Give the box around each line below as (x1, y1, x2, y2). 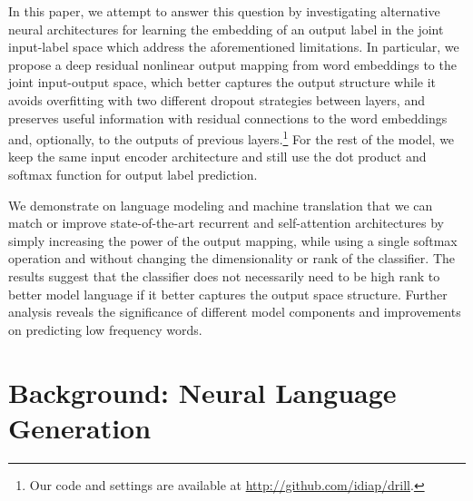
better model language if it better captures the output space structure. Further (8, 284, 448, 303)
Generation (8, 408, 152, 446)
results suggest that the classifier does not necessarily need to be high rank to (8, 266, 440, 285)
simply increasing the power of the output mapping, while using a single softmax (8, 231, 458, 250)
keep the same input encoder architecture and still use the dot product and (8, 147, 427, 166)
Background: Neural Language (8, 373, 397, 410)
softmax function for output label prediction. (8, 165, 258, 183)
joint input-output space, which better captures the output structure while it (8, 73, 436, 92)
